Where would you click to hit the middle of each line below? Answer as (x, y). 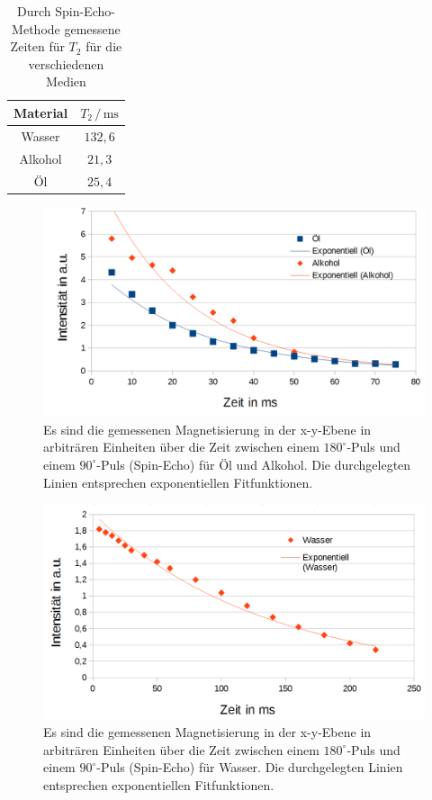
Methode (36, 28)
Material (41, 112)
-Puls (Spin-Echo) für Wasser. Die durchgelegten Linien (250, 767)
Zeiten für (37, 46)
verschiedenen (66, 63)
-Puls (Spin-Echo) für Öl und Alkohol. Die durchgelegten (254, 464)
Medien (66, 81)
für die (104, 46)
